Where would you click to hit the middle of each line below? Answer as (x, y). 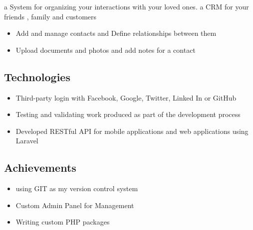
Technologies (37, 76)
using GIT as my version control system (77, 188)
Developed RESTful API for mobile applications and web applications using (132, 131)
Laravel (27, 141)
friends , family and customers (50, 16)
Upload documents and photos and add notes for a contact (106, 50)
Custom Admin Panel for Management (75, 205)
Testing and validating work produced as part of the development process (128, 114)
